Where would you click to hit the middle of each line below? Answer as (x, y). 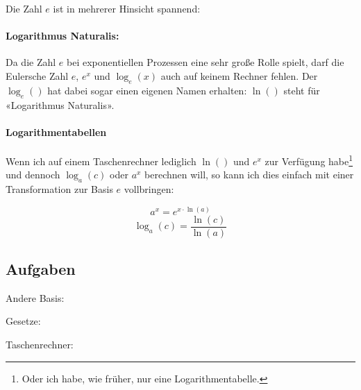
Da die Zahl (31, 62)
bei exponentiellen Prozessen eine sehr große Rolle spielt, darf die (205, 62)
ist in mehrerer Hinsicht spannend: (127, 8)
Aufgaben (41, 269)
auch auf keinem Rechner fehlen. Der (239, 75)
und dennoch (33, 175)
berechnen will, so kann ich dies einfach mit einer (249, 175)
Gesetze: (23, 321)
